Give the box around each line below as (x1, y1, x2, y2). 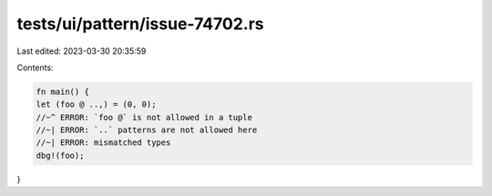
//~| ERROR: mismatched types (36, 138, 171, 148)
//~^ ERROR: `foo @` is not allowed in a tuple (36, 112, 252, 122)
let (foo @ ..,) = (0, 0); (36, 99, 157, 109)
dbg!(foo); (36, 150, 85, 160)
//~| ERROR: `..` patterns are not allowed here (36, 125, 258, 136)
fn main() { (36, 87, 90, 97)
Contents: (16, 62, 54, 73)
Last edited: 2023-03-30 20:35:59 (16, 46, 147, 57)
